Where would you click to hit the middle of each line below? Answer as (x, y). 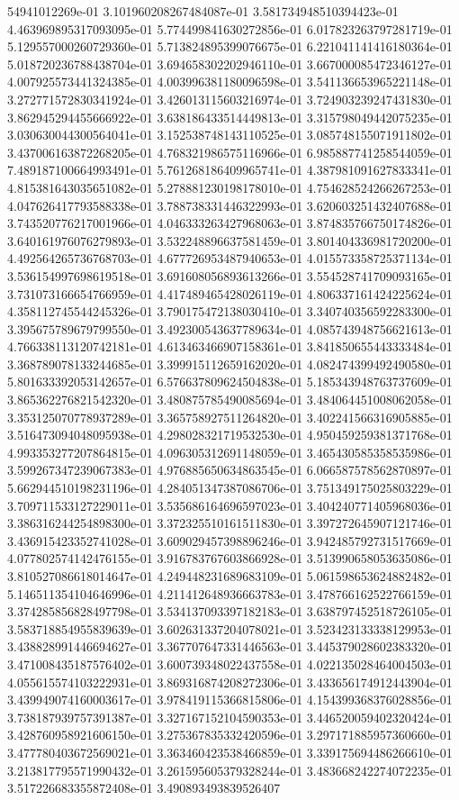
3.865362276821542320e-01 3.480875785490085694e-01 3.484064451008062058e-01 (230, 400)
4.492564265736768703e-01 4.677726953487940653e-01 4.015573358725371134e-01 (230, 258)
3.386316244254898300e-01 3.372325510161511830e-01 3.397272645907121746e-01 (230, 523)
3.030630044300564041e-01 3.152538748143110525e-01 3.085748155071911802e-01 (230, 135)
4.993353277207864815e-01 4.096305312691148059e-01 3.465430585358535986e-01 (230, 452)
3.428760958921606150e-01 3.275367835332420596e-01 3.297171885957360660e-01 (230, 735)
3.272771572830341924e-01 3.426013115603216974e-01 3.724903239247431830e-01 (230, 99)
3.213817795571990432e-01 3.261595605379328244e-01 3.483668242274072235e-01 (230, 770)
